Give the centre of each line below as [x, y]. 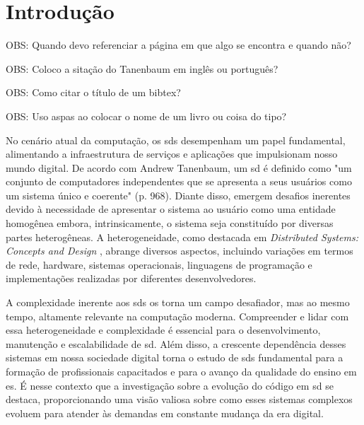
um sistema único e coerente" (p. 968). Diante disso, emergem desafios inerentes [178, 195]
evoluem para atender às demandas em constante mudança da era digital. [165, 413]
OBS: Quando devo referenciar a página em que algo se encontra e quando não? [178, 45]
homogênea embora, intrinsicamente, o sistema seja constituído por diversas [170, 223]
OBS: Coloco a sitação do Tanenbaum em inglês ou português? [142, 68]
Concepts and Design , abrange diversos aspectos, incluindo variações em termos [180, 251]
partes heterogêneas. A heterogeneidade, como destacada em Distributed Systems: [182, 237]
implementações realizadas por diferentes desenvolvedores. [131, 278]
